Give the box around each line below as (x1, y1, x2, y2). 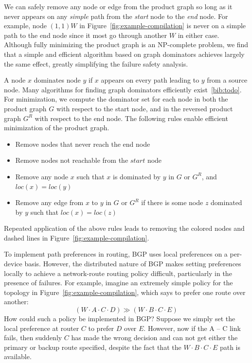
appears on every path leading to (101, 75, 199, 85)
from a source (207, 75, 248, 85)
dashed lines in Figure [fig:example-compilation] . (4, 232, 149, 242)
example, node (4, 20, 47, 31)
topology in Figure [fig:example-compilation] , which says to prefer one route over (4, 287, 246, 297)
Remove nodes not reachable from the (15, 155, 128, 165)
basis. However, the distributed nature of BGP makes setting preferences (24, 259, 241, 269)
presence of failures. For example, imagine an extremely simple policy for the (4, 277, 233, 288)
